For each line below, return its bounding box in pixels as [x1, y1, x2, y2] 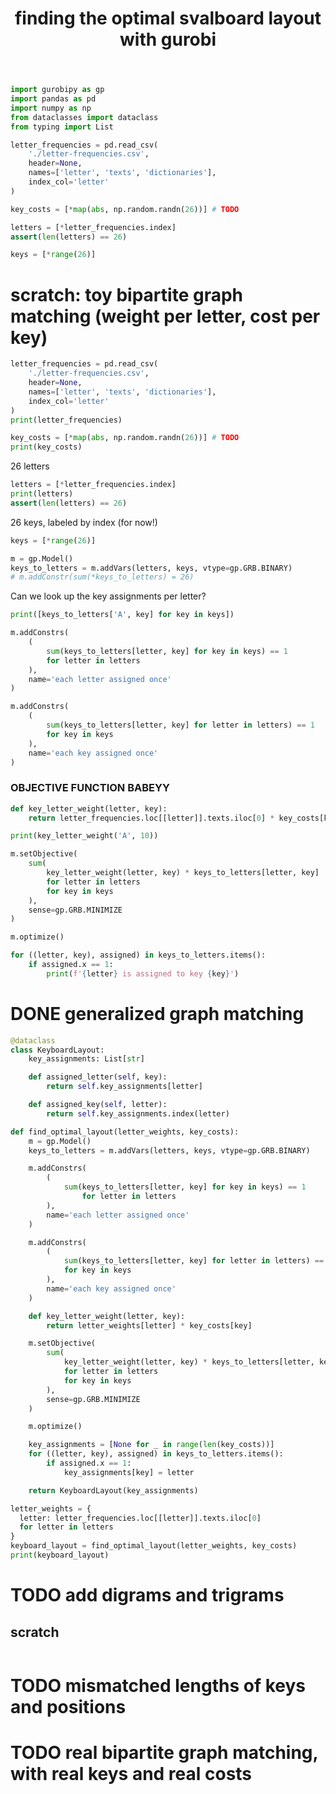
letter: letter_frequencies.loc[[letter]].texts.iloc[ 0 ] [19, 1513, 262, 1523]
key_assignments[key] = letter [63, 1467, 195, 1477]
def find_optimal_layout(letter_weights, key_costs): [10, 1127, 240, 1137]
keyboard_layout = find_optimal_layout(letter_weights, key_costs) [10, 1541, 298, 1551]
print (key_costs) [10, 442, 83, 452]
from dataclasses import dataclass [10, 112, 159, 122]
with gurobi [119, 28, 217, 51]
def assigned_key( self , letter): [28, 1100, 168, 1110]
